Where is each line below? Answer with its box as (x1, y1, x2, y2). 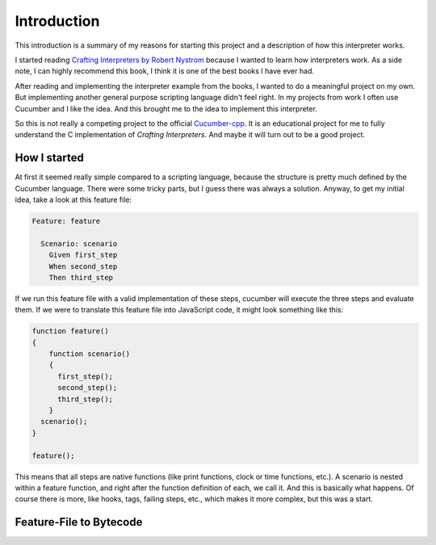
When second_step (48, 262, 118, 270)
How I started (15, 151, 84, 165)
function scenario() (48, 350, 131, 358)
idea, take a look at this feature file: (15, 195, 132, 204)
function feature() (31, 327, 109, 336)
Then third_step (48, 273, 113, 282)
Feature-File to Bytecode (15, 515, 143, 529)
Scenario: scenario (40, 239, 118, 248)
